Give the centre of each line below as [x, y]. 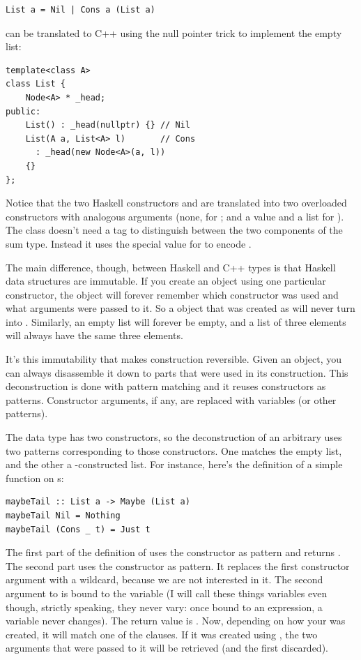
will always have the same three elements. [94, 335]
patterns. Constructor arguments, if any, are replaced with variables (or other [171, 399]
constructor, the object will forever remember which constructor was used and [172, 294]
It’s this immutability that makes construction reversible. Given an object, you [174, 359]
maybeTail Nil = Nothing [63, 516]
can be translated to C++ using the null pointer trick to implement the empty [174, 32]
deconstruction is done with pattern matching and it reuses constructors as [166, 386]
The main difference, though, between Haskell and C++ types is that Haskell [171, 267]
